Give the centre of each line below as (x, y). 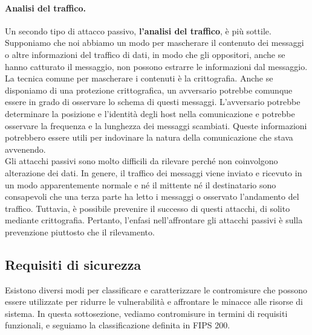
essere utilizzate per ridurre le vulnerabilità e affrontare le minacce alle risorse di (154, 301)
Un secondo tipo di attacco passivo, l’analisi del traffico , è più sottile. (138, 30)
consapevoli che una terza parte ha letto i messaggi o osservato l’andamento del (152, 196)
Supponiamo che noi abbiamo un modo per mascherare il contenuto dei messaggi (154, 43)
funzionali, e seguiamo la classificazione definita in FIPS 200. (118, 325)
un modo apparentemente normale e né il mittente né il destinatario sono (141, 184)
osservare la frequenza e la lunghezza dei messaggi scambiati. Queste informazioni (156, 125)
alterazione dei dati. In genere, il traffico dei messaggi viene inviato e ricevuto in (154, 172)
